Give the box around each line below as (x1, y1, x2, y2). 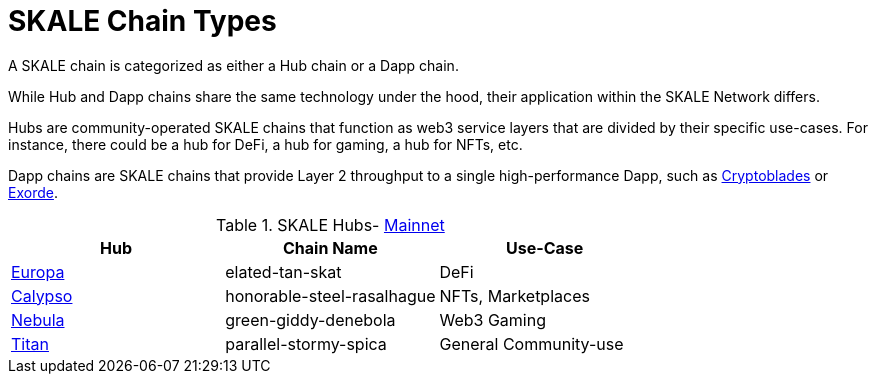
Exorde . (8, 183, 58, 201)
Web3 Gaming (439, 309, 547, 330)
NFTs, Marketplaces (439, 285, 590, 306)
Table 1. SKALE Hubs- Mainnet (216, 214, 445, 235)
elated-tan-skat (225, 261, 342, 282)
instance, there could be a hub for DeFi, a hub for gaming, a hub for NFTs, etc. (8, 135, 523, 153)
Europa (11, 261, 65, 282)
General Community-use (439, 333, 624, 354)
